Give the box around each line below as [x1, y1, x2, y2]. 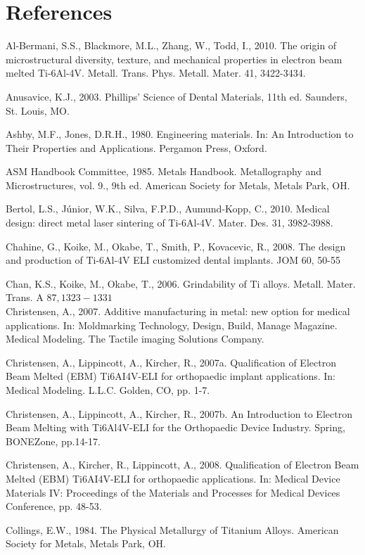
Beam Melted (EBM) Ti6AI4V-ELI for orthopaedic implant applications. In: [6, 369, 335, 383]
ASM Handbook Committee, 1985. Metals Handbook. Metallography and [6, 164, 321, 179]
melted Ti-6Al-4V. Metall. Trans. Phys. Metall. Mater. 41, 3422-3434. [6, 65, 306, 80]
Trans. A [6, 290, 44, 305]
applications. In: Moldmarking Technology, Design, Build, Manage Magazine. [6, 317, 338, 332]
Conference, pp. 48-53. [6, 499, 102, 513]
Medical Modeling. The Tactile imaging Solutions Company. [6, 331, 264, 346]
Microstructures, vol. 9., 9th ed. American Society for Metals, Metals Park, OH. [6, 177, 350, 192]
